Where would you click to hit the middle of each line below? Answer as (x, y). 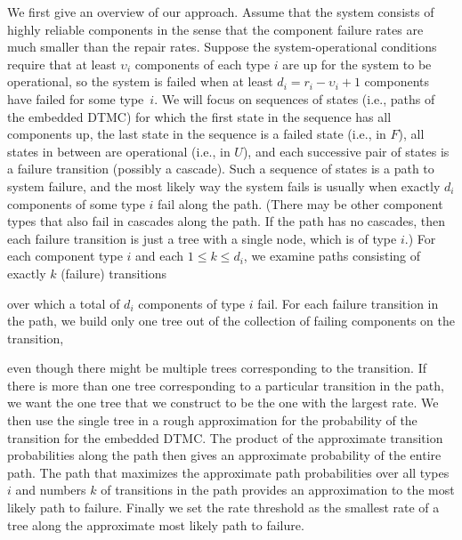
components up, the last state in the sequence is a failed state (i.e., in (197, 134)
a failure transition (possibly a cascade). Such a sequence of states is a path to (221, 169)
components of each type (203, 64)
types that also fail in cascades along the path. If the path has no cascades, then (227, 221)
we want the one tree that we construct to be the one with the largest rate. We (223, 403)
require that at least (62, 64)
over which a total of (64, 303)
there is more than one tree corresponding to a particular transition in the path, (226, 385)
